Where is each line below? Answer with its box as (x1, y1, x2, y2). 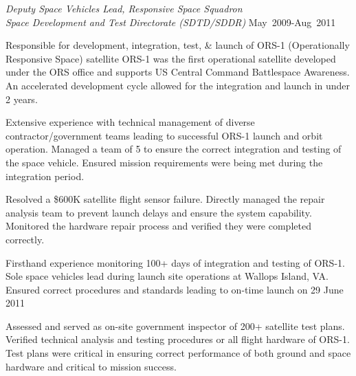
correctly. (5, 232, 45, 246)
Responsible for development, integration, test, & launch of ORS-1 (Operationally (5, 38, 350, 52)
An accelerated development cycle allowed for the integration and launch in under (5, 78, 351, 92)
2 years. (5, 91, 38, 106)
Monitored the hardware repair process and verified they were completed (5, 219, 311, 233)
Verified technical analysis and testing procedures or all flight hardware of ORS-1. (5, 332, 350, 346)
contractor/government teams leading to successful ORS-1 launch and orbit (5, 128, 323, 142)
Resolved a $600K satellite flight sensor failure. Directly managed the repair (5, 192, 325, 206)
